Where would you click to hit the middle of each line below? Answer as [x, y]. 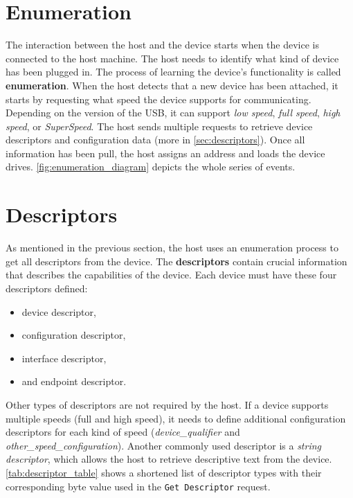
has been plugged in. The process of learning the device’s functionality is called [173, 72]
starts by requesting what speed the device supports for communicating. [159, 99]
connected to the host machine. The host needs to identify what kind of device [172, 58]
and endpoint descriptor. [74, 381]
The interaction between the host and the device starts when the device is [162, 45]
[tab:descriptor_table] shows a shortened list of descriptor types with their [164, 472]
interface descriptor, [64, 358]
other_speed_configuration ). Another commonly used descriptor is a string [164, 445]
